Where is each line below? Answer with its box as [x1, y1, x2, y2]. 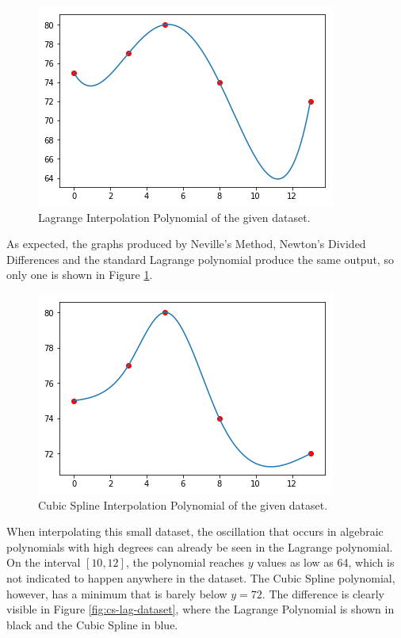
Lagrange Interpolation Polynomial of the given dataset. [38, 208, 311, 225]
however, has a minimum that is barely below [6, 585, 227, 602]
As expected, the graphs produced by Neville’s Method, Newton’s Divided [6, 235, 366, 252]
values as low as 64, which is [257, 554, 395, 571]
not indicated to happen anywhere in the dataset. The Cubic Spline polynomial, [6, 569, 395, 586]
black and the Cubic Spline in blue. [6, 616, 178, 632]
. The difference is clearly [262, 585, 384, 602]
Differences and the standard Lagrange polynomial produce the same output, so [6, 250, 394, 267]
